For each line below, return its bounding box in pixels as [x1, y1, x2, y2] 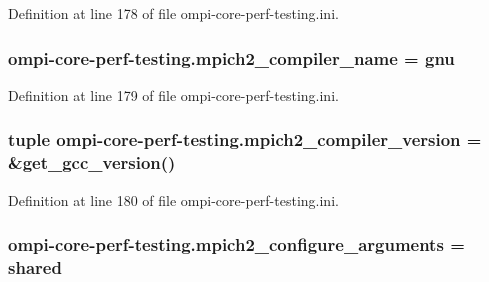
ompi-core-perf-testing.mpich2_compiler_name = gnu [8, 45, 455, 70]
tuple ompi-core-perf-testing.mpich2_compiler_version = [8, 127, 482, 152]
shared [8, 254, 62, 279]
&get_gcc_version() [8, 150, 176, 175]
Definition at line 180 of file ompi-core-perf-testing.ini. [8, 189, 339, 210]
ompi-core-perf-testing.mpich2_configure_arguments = [8, 232, 465, 257]
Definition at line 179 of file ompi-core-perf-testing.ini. [8, 84, 339, 105]
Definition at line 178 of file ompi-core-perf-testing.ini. [8, 3, 339, 23]
